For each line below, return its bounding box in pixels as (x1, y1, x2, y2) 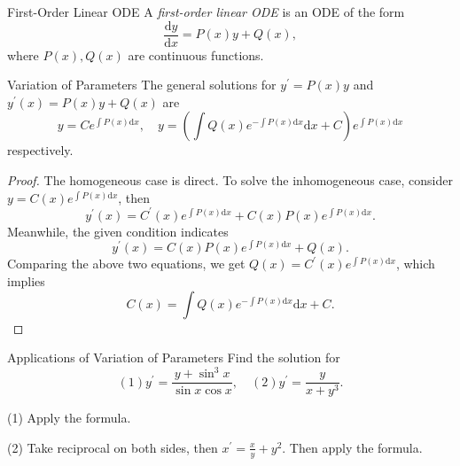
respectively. (7, 141, 74, 159)
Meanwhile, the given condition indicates (7, 221, 229, 240)
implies (7, 271, 45, 290)
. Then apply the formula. (282, 438, 423, 456)
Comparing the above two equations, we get (7, 254, 246, 273)
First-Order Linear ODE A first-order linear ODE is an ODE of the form (7, 3, 405, 20)
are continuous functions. (128, 45, 264, 64)
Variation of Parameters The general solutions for (7, 75, 277, 94)
